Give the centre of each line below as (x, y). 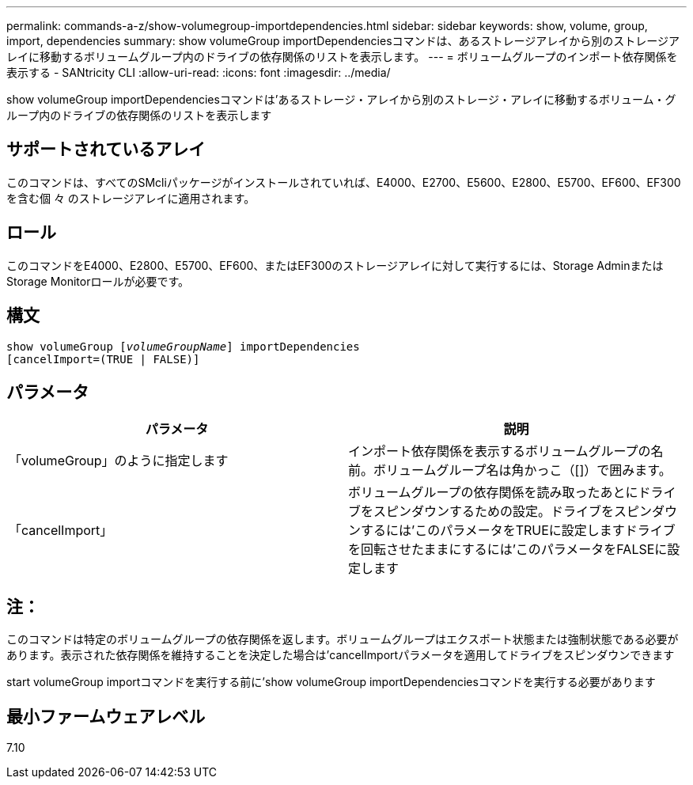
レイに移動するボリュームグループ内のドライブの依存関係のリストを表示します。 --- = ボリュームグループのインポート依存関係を (342, 57)
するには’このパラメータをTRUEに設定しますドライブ (518, 531)
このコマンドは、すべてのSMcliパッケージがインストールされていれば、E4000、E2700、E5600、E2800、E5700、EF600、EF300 (344, 182)
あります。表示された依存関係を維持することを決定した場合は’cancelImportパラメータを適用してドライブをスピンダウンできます (341, 655)
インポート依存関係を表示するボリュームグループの (500, 451)
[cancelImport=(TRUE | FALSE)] (103, 359)
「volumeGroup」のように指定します (119, 461)
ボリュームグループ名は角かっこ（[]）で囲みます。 (523, 470)
